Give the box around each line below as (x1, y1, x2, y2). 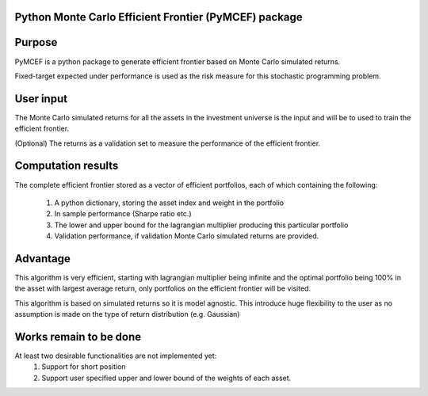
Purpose (14, 36, 58, 49)
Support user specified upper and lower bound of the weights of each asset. (41, 373, 292, 383)
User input (14, 92, 67, 105)
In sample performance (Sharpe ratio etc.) (54, 209, 192, 219)
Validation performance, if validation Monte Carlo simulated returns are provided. (54, 231, 319, 241)
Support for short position (41, 362, 126, 371)
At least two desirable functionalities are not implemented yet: (14, 351, 217, 360)
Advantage (14, 252, 71, 265)
